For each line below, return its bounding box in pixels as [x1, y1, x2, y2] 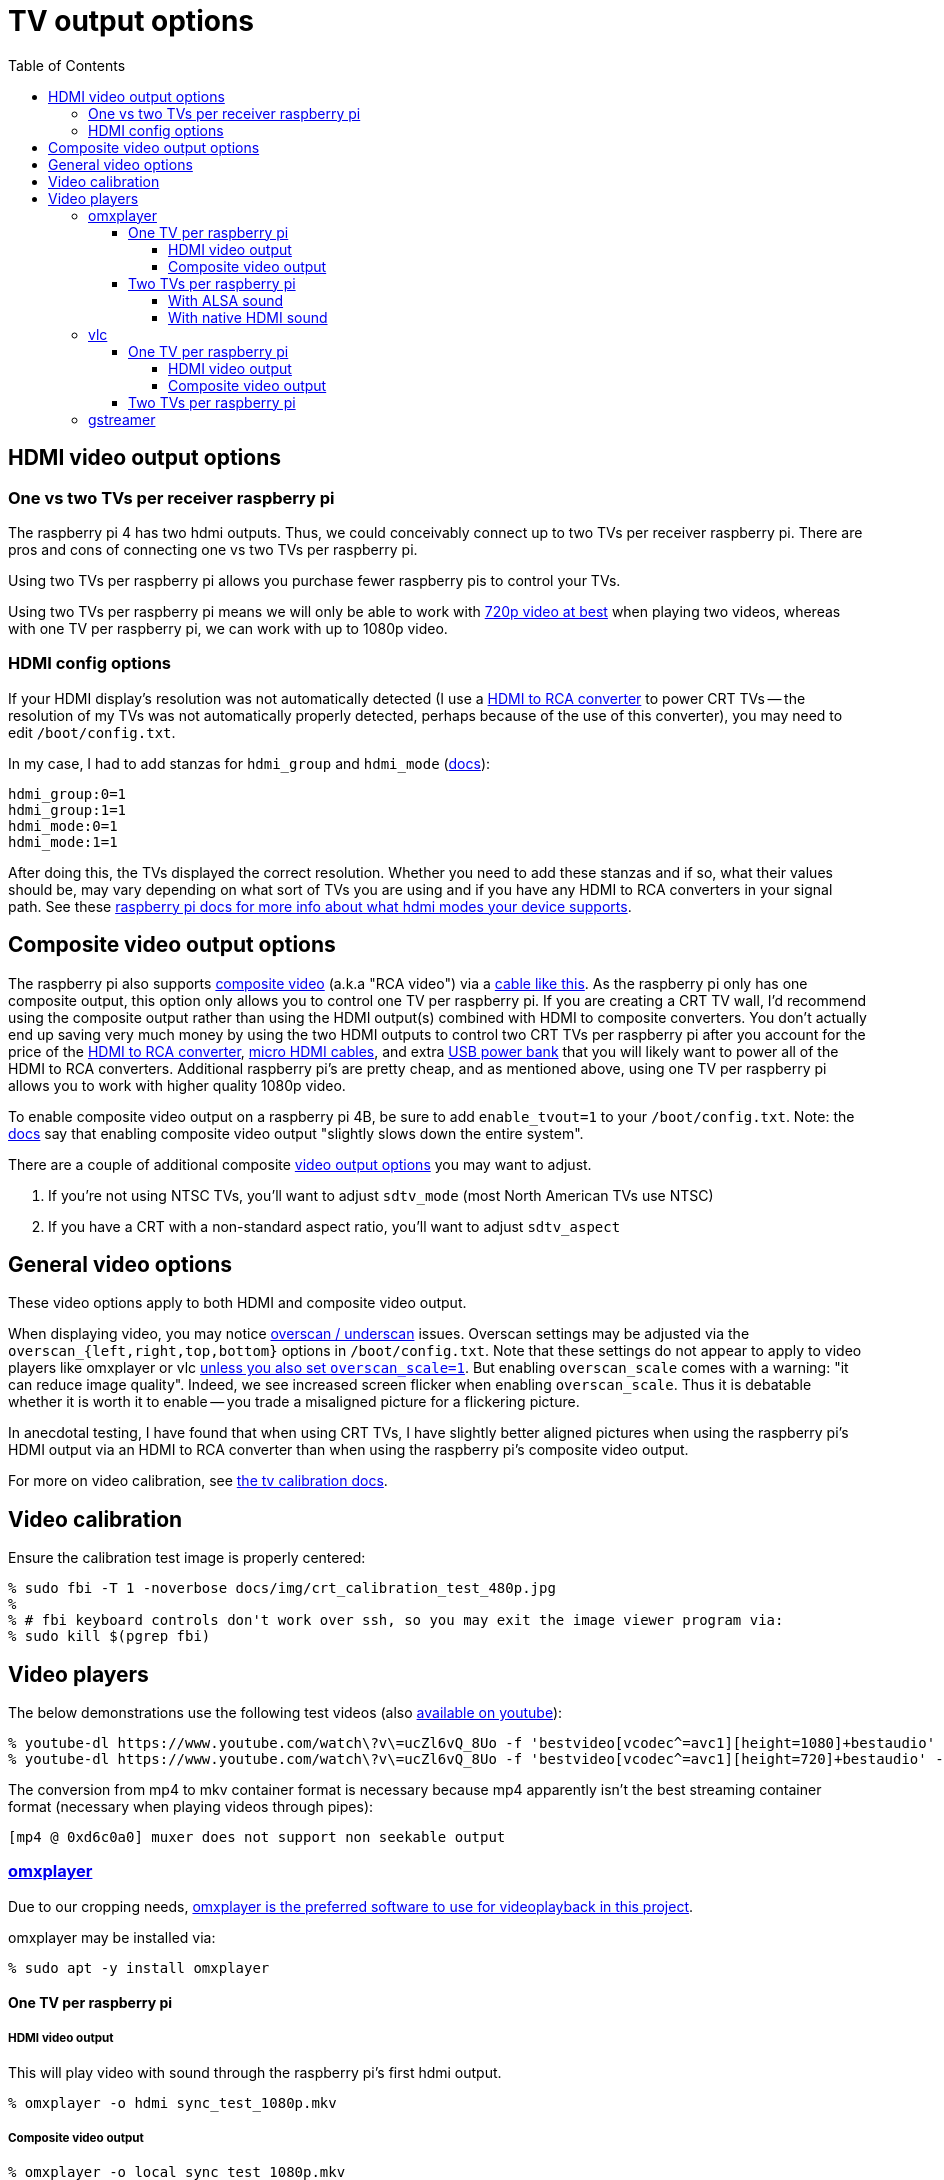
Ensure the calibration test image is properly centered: [8, 1549, 366, 1567]
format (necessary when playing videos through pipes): [8, 1798, 374, 1816]
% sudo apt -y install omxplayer [8, 1959, 270, 1976]
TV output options [8, 4, 254, 38]
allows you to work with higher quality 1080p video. [8, 1076, 346, 1094]
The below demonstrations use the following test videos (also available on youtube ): [8, 1704, 563, 1722]
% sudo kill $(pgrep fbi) [8, 1628, 211, 1645]
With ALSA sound [168, 291, 284, 309]
